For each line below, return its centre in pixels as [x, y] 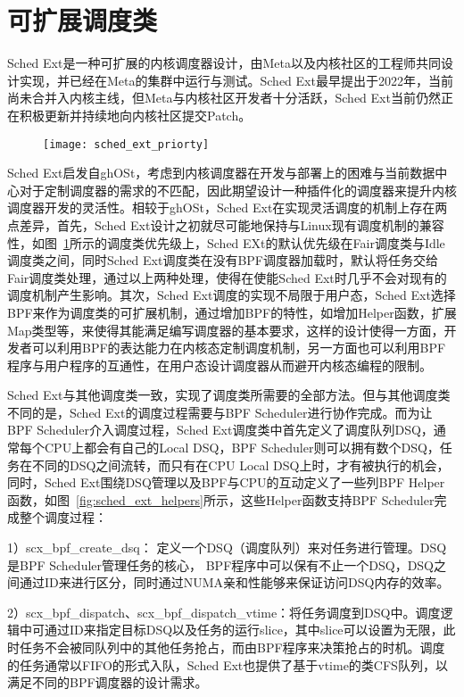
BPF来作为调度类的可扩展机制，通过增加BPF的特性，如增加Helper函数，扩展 [232, 312]
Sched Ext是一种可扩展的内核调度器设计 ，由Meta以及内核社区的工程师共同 [224, 63]
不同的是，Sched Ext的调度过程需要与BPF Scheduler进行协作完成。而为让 [220, 412]
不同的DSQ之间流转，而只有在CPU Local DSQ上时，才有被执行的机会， [240, 465]
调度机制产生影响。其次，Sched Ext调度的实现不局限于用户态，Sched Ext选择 [232, 295]
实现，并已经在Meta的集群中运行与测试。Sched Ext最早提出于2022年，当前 [236, 80]
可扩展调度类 [83, 20]
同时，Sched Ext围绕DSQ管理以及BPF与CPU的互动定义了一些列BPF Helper [226, 482]
